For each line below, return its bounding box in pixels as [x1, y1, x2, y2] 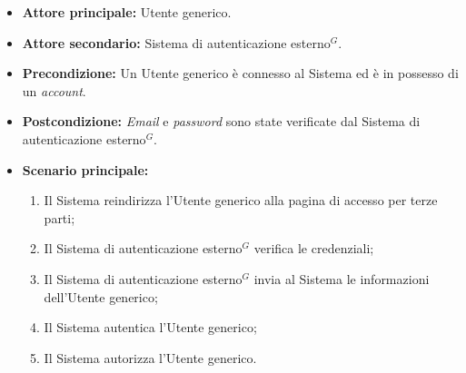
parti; [44, 208, 75, 227]
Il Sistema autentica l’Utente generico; [44, 318, 257, 337]
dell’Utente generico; [44, 287, 158, 306]
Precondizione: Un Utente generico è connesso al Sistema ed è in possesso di [22, 64, 459, 83]
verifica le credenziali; [253, 239, 374, 258]
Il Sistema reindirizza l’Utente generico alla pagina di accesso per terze [44, 191, 438, 210]
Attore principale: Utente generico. [22, 3, 232, 21]
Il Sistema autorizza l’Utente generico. [44, 348, 257, 367]
